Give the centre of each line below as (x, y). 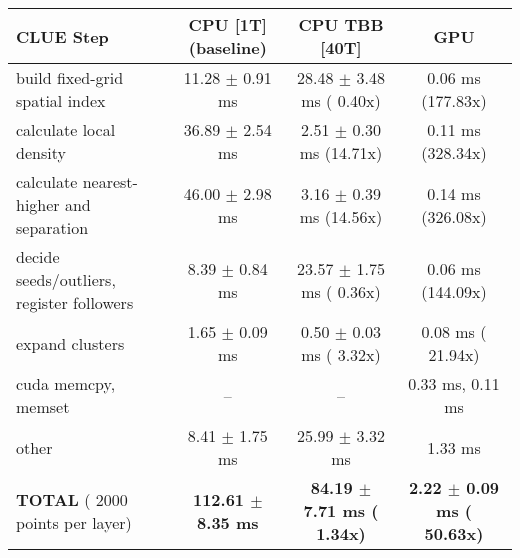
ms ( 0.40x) (341, 100)
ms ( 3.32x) (341, 354)
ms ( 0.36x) (341, 291)
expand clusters (70, 343)
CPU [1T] (227, 24)
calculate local (66, 129)
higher (38, 204)
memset (43, 406)
